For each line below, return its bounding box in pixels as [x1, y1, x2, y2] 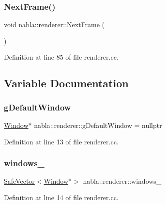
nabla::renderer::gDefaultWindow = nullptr [34, 120, 162, 130]
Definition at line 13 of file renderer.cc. [4, 136, 119, 146]
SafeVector [4, 176, 35, 186]
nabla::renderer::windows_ [83, 176, 162, 186]
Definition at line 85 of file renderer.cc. [4, 52, 119, 62]
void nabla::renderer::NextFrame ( [4, 19, 105, 30]
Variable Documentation [4, 76, 129, 91]
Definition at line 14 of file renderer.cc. [4, 192, 119, 202]
